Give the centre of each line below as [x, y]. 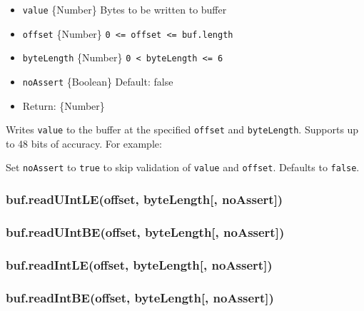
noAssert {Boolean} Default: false [98, 81]
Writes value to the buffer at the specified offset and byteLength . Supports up [182, 129]
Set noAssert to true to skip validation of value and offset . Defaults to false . [183, 167]
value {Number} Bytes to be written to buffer [125, 9]
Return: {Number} [64, 105]
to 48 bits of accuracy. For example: [84, 143]
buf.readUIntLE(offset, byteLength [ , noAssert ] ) [145, 199]
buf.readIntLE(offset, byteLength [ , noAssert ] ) [139, 264]
